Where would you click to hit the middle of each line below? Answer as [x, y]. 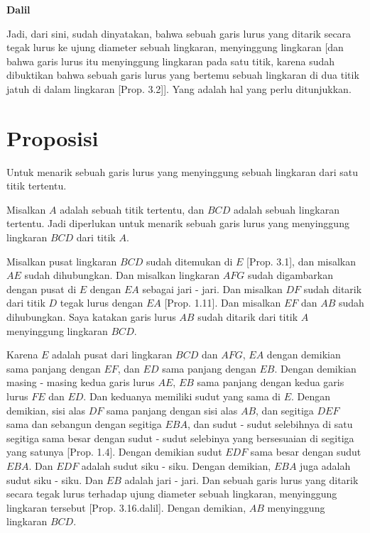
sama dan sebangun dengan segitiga [84, 424]
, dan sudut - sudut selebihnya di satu [270, 424]
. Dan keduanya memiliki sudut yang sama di [182, 396]
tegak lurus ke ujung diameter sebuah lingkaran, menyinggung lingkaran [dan [175, 47]
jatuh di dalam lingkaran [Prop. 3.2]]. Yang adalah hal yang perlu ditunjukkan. [179, 88]
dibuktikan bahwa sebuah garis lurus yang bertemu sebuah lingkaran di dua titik [183, 75]
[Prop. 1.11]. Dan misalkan [223, 303]
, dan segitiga [285, 410]
